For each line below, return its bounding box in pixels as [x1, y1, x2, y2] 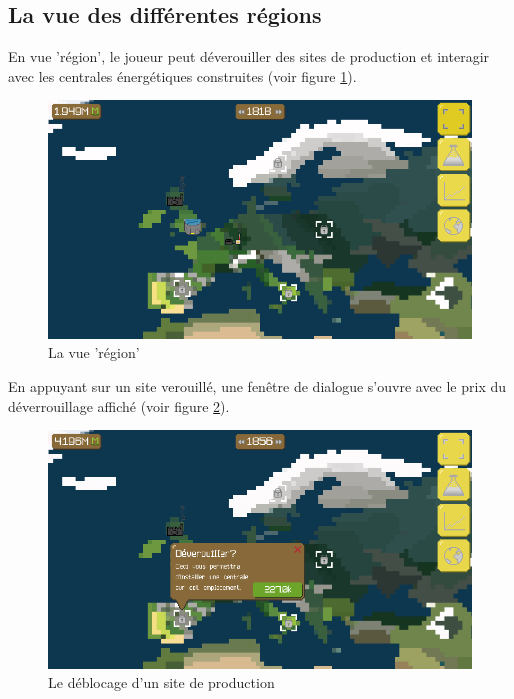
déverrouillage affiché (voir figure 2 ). [8, 395, 230, 416]
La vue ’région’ [48, 342, 140, 363]
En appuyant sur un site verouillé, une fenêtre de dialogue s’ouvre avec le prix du [8, 376, 507, 397]
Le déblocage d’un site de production [48, 672, 275, 693]
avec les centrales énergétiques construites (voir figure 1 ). [8, 65, 357, 86]
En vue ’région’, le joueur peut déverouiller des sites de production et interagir [8, 46, 490, 67]
